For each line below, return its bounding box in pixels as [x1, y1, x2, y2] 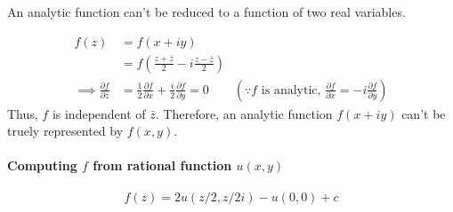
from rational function [93, 156, 232, 175]
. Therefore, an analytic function [155, 104, 333, 122]
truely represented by [7, 122, 124, 140]
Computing [7, 156, 77, 175]
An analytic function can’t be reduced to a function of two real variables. [7, 3, 406, 20]
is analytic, [261, 83, 321, 97]
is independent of [52, 104, 146, 122]
